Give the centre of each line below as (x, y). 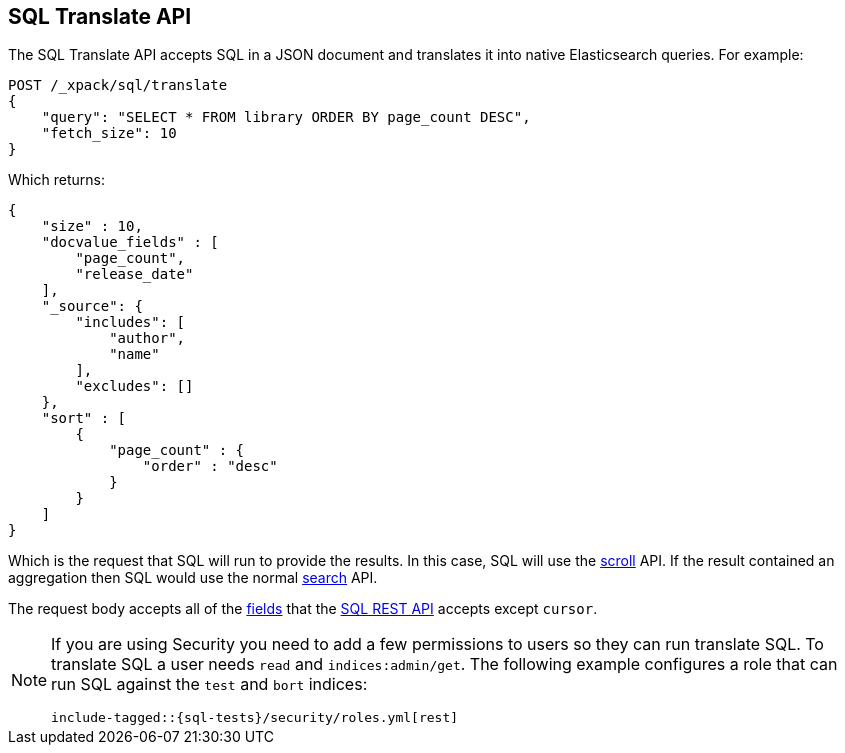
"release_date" (134, 274)
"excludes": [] (134, 386)
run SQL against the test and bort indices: (209, 684)
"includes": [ (130, 322)
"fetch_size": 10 (109, 133)
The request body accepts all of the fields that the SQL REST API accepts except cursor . (303, 609)
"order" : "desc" (210, 466)
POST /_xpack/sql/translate (118, 85)
